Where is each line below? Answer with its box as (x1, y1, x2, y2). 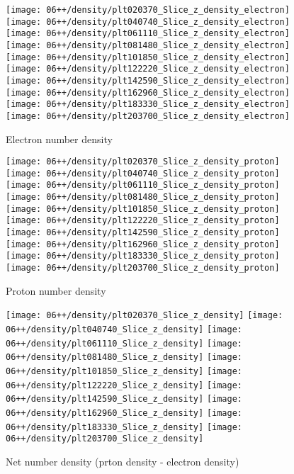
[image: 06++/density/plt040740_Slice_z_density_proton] (6, 168, 280, 179)
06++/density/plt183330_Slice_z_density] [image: (6, 422, 242, 432)
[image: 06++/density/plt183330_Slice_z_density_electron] (6, 99, 290, 110)
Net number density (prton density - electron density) (6, 453, 239, 468)
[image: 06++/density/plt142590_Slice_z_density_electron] (6, 75, 290, 86)
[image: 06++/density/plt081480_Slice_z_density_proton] (6, 192, 280, 203)
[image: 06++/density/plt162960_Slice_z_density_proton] (6, 239, 280, 249)
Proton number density (6, 283, 106, 298)
